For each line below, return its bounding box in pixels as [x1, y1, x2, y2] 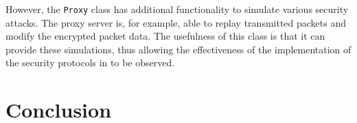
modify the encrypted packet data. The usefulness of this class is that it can [5, 29, 325, 43]
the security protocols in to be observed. [5, 55, 175, 70]
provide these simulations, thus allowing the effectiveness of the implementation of [5, 42, 352, 56]
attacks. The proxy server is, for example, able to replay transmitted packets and [5, 15, 347, 29]
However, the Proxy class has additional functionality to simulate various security [5, 2, 349, 16]
